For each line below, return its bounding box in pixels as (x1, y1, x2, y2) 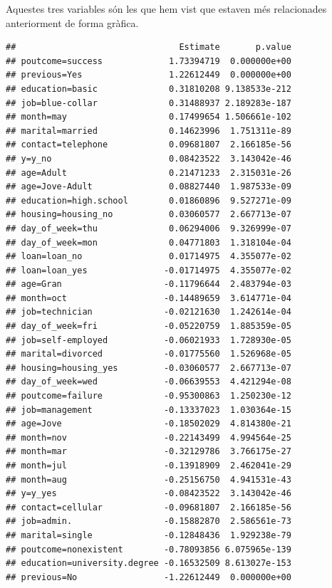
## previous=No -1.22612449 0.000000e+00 (6, 572, 291, 582)
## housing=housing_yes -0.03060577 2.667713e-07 (6, 362, 291, 373)
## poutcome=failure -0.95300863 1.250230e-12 (6, 391, 291, 401)
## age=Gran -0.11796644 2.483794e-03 (6, 279, 291, 290)
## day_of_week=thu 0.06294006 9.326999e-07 (6, 223, 291, 233)
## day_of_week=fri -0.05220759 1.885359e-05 (6, 321, 291, 332)
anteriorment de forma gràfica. (6, 15, 139, 30)
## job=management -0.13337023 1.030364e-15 (6, 404, 291, 415)
